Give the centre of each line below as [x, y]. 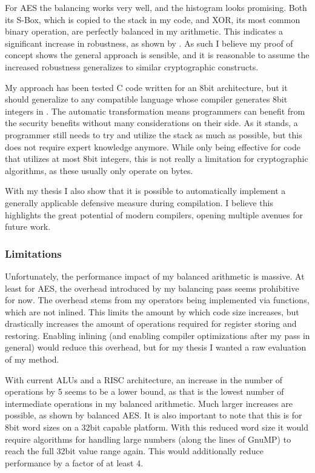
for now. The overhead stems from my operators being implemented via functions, [157, 300]
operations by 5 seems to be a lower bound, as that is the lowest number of [144, 391]
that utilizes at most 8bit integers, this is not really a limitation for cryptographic [157, 159]
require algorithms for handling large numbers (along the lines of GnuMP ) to [148, 439]
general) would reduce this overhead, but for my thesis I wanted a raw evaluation [156, 347]
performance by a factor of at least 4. [74, 462]
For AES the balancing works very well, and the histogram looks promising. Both [156, 7]
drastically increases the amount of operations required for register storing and [151, 324]
